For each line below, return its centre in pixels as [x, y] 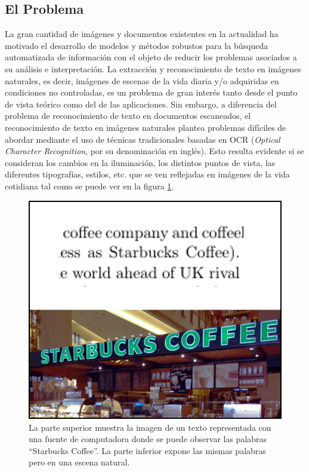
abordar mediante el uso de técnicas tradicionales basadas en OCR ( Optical [143, 139]
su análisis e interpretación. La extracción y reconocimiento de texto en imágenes [153, 68]
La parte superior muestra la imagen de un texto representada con [150, 427]
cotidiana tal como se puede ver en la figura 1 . [89, 186]
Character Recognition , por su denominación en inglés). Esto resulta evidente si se [154, 151]
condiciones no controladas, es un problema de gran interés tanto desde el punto [151, 92]
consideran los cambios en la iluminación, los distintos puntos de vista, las [140, 162]
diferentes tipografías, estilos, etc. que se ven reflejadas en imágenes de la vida [147, 174]
